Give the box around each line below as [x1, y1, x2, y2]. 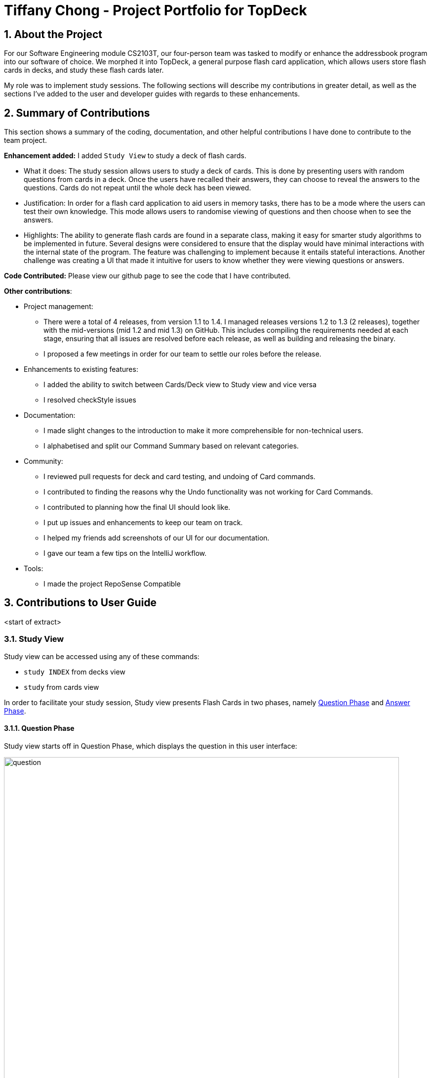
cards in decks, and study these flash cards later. [4, 66, 164, 75]
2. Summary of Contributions [4, 106, 150, 119]
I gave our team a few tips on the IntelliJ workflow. [43, 549, 207, 558]
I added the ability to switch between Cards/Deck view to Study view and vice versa [43, 380, 317, 389]
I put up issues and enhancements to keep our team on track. [43, 518, 243, 527]
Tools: [24, 564, 43, 573]
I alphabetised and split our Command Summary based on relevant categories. [43, 442, 299, 450]
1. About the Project [4, 28, 102, 41]
